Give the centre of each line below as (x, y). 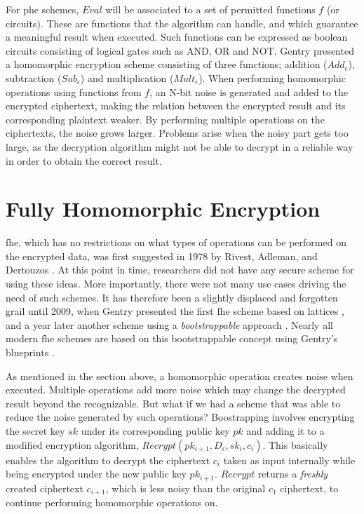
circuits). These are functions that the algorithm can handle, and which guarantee (182, 23)
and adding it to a (285, 430)
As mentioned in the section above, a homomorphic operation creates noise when (180, 376)
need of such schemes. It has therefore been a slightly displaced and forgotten (172, 297)
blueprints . (30, 352)
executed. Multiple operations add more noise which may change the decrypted (176, 390)
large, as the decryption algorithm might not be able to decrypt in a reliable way (180, 146)
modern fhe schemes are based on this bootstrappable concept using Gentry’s (172, 338)
